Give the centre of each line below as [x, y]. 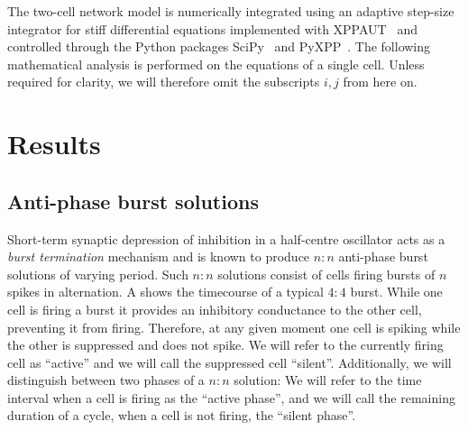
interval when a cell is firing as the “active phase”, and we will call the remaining [231, 397]
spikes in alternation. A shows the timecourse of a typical [165, 292]
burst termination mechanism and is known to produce [159, 256]
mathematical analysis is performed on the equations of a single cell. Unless [216, 64]
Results [54, 144]
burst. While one [396, 292]
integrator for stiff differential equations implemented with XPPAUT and [212, 28]
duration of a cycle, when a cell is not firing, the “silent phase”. [182, 415]
